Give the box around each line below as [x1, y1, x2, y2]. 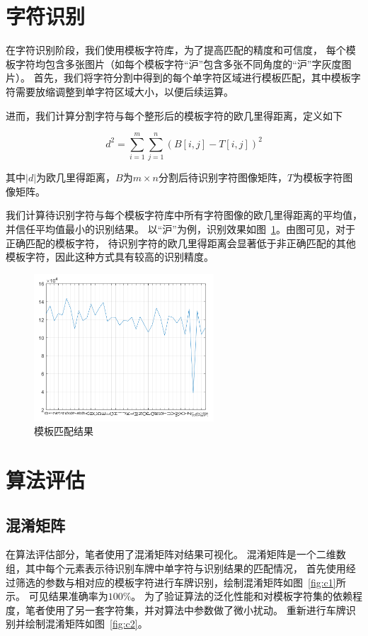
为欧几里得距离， [36, 170, 116, 185]
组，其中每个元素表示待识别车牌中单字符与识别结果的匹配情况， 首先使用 [6, 561, 346, 576]
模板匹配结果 [34, 424, 93, 438]
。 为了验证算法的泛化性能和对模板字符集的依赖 [131, 589, 353, 603]
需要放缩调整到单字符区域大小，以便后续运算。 [15, 84, 234, 98]
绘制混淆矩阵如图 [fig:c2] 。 [25, 616, 148, 631]
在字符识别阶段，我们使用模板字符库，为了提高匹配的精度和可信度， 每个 [6, 42, 346, 57]
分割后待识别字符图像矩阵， [158, 170, 287, 185]
